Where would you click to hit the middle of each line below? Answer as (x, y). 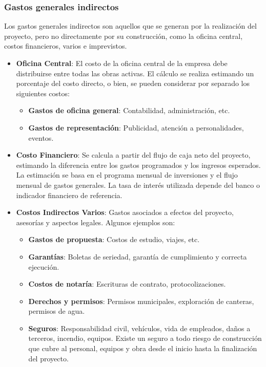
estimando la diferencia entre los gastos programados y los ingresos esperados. (138, 165)
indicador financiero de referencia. (69, 195)
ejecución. (44, 266)
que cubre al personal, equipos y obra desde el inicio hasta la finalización (143, 348)
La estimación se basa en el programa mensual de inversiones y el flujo (127, 175)
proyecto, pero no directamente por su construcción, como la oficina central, (124, 36)
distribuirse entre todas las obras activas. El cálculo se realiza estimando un (135, 73)
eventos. (41, 137)
